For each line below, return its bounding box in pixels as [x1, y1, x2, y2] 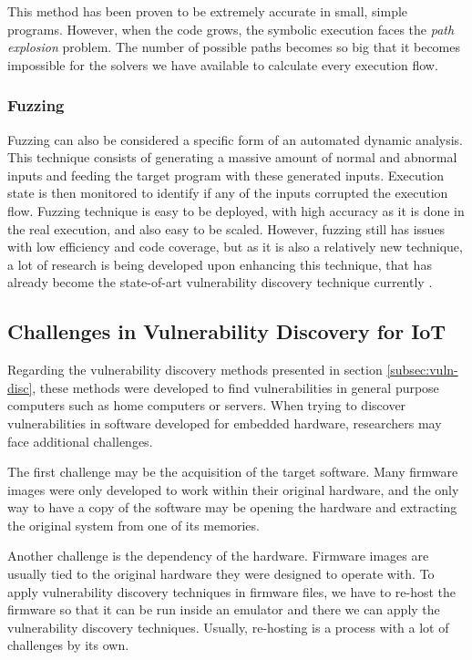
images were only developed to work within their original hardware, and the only [7, 480, 459, 499]
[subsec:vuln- [386, 360, 458, 379]
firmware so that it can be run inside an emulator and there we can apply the [7, 600, 440, 619]
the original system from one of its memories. [7, 515, 260, 534]
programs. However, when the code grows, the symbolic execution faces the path [7, 19, 455, 38]
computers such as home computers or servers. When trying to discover [7, 396, 406, 415]
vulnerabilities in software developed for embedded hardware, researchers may [7, 413, 442, 432]
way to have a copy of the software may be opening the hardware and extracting [7, 498, 457, 517]
